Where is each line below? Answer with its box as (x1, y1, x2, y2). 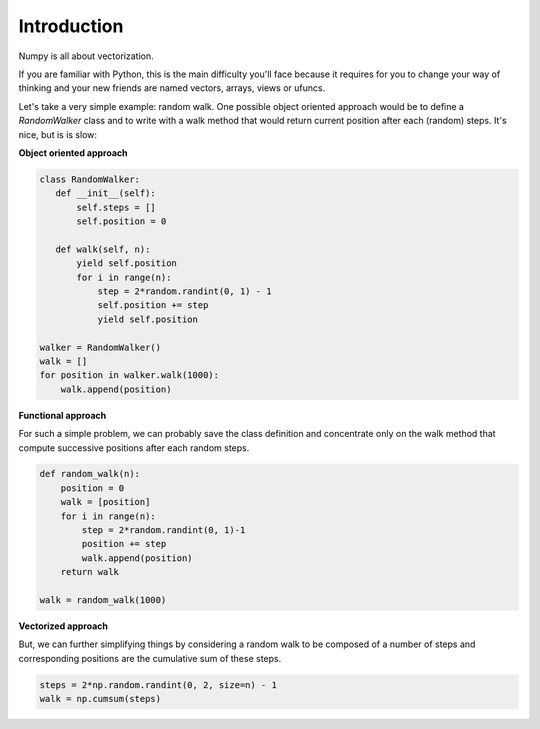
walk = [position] (60, 496, 151, 508)
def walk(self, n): (55, 243, 151, 255)
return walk (60, 566, 120, 578)
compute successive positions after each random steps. (18, 441, 250, 454)
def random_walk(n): (39, 468, 140, 480)
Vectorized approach (18, 620, 109, 632)
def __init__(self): (55, 188, 157, 199)
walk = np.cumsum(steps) (39, 693, 162, 705)
